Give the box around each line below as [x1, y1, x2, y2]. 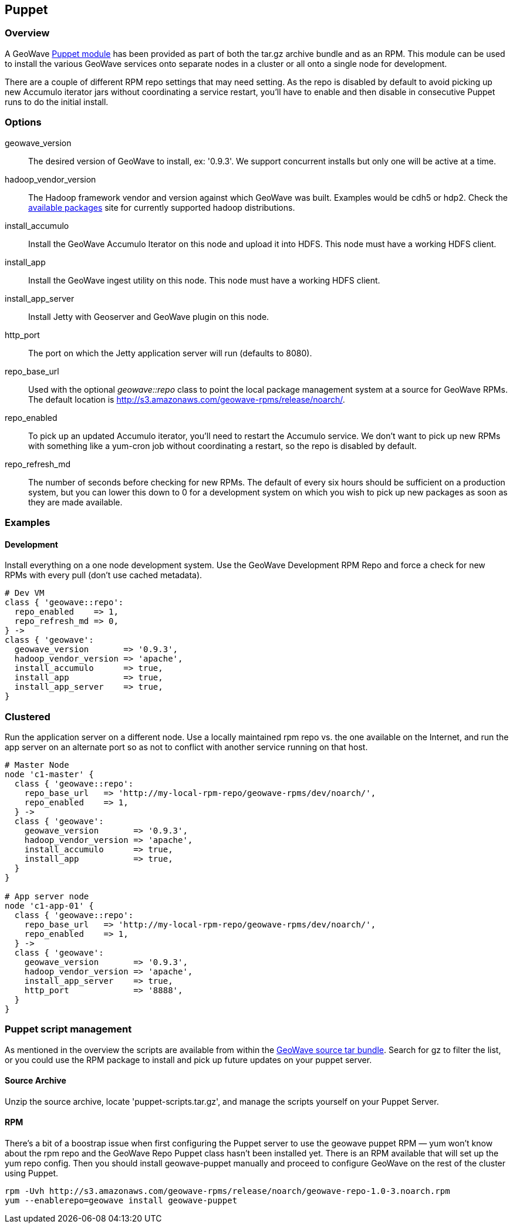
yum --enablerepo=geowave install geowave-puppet [5, 1196, 238, 1206]
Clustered [5, 710, 50, 723]
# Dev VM [5, 588, 45, 598]
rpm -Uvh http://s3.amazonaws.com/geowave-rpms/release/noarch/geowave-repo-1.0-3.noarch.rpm [5, 1186, 450, 1196]
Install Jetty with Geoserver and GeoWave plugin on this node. [28, 311, 269, 322]
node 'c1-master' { [5, 769, 94, 779]
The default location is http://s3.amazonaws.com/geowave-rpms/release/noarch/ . [28, 394, 345, 404]
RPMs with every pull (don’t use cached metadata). [5, 570, 203, 581]
